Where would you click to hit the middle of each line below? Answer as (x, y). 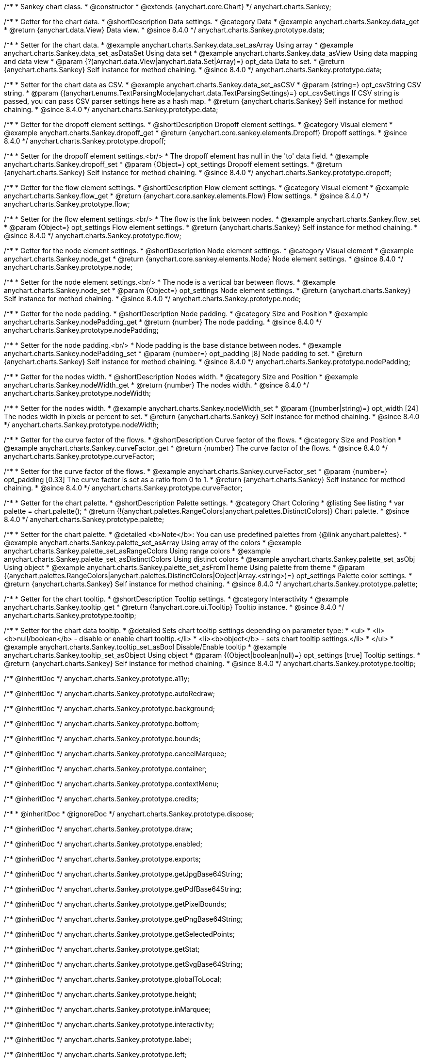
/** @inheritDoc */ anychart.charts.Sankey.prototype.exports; (102, 859)
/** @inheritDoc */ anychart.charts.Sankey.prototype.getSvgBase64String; (123, 964)
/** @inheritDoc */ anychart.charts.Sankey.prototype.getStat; (102, 949)
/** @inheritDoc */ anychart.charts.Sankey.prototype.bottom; (102, 724)
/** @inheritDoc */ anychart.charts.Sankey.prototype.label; (98, 1039)
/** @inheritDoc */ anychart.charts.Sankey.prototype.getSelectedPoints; (119, 934)
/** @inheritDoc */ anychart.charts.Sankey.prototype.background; (109, 708)
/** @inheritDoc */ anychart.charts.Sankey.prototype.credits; (101, 799)
